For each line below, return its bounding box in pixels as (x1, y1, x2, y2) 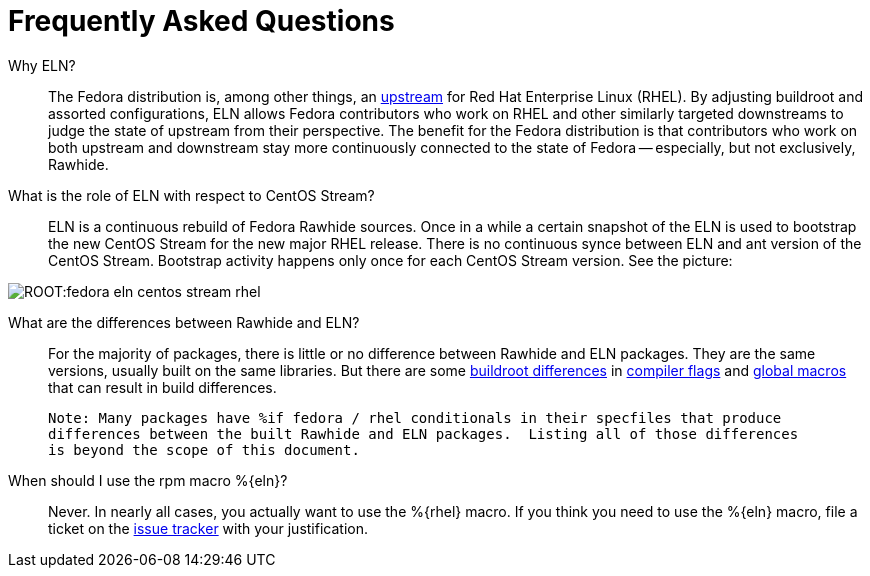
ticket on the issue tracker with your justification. (48, 519, 368, 537)
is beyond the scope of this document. (48, 441, 360, 458)
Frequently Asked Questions (8, 4, 395, 38)
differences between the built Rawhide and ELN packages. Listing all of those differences (48, 425, 799, 442)
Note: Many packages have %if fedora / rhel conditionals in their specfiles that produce (48, 409, 782, 426)
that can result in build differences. (48, 378, 277, 396)
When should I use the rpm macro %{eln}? (8, 471, 288, 489)
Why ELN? (8, 56, 76, 74)
